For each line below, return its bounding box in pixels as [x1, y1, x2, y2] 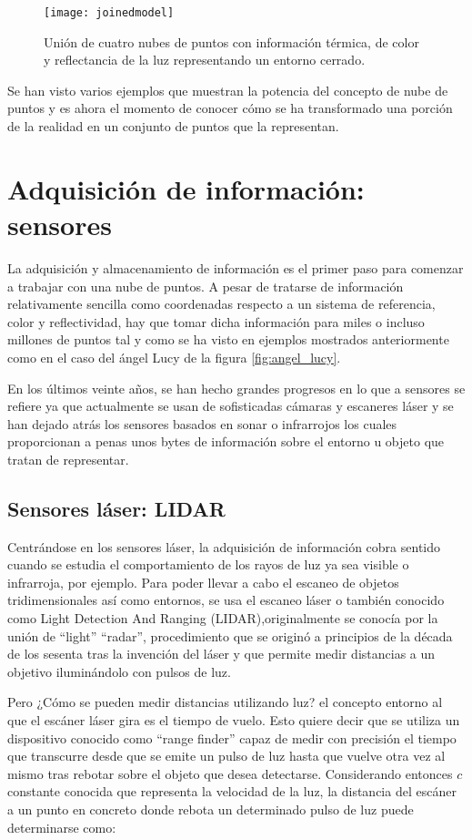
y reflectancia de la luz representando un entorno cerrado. [44, 50, 366, 69]
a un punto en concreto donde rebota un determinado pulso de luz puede [7, 799, 414, 818]
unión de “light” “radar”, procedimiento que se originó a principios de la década [7, 626, 453, 645]
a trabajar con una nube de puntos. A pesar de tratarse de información [7, 276, 404, 295]
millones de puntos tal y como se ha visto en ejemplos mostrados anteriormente [7, 330, 449, 349]
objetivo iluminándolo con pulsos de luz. [7, 661, 231, 681]
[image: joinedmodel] [44, 6, 175, 19]
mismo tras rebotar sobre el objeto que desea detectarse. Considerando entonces [7, 763, 453, 783]
